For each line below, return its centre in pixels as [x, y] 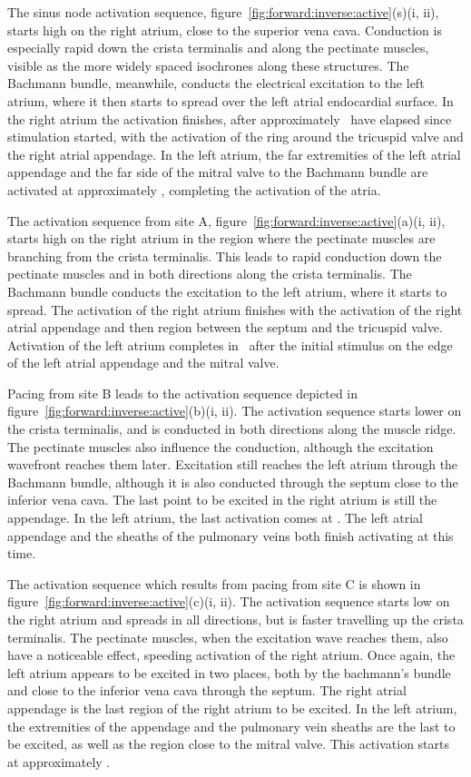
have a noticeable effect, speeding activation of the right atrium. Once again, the [231, 655]
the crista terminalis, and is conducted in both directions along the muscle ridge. [232, 429]
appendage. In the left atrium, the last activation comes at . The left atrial [215, 518]
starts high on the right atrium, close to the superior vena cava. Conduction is [225, 30]
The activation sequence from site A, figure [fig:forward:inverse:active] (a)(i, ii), [226, 220]
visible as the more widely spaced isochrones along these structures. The [208, 65]
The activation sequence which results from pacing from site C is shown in [214, 583]
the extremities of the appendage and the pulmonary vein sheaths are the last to [231, 726]
